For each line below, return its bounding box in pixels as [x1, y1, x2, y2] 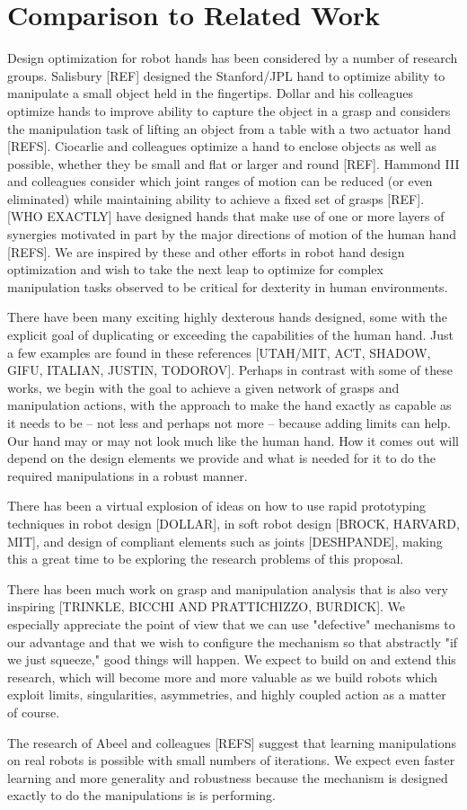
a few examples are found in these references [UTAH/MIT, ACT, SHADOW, [7, 343, 431, 361]
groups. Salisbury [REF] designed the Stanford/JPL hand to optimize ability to [7, 66, 445, 85]
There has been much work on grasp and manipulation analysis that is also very [7, 579, 449, 598]
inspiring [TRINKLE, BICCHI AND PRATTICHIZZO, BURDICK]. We [7, 597, 406, 616]
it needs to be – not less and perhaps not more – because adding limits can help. [7, 414, 452, 432]
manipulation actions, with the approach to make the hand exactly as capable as [7, 396, 452, 414]
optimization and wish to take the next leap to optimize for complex [7, 260, 383, 279]
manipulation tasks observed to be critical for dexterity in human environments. [7, 277, 448, 296]
